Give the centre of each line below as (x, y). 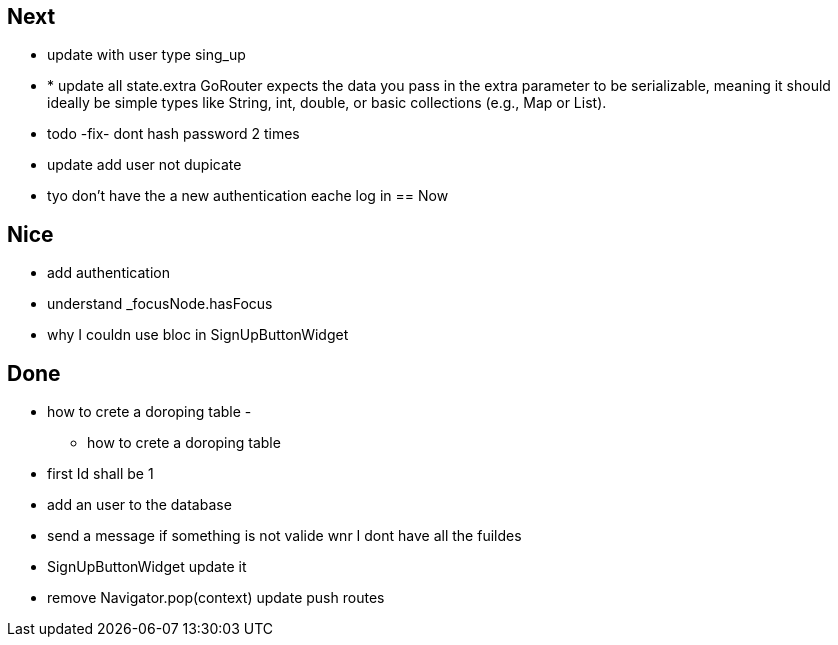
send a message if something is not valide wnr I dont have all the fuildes (284, 536)
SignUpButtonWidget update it (147, 567)
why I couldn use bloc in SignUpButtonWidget (198, 335)
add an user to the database (139, 505)
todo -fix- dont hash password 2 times (173, 134)
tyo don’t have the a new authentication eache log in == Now (248, 196)
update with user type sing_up (146, 55)
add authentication (108, 273)
